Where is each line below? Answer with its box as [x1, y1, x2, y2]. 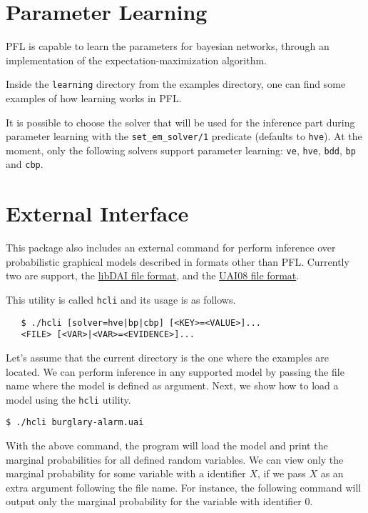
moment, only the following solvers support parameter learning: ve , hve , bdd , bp [6, 142, 356, 157]
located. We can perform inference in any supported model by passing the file [6, 364, 344, 379]
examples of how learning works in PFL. [6, 90, 182, 105]
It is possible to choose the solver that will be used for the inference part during [6, 114, 355, 129]
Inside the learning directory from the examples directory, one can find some [6, 76, 346, 91]
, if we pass [257, 466, 306, 481]
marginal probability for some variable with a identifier [6, 466, 246, 481]
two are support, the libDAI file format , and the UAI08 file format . [6, 268, 300, 283]
